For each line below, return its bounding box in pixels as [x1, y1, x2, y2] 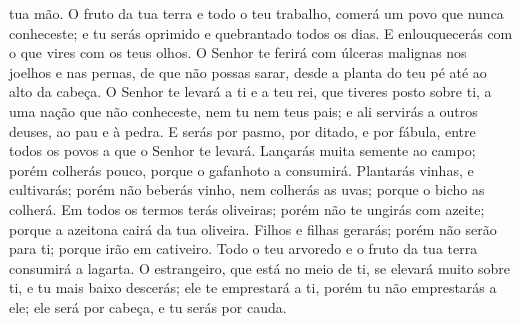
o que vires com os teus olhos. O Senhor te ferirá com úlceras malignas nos [9, 42, 467, 63]
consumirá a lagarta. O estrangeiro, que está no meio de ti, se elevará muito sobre [9, 257, 511, 278]
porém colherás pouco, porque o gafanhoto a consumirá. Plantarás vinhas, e [9, 159, 474, 180]
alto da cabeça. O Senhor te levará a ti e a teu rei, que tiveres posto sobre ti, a [9, 81, 492, 102]
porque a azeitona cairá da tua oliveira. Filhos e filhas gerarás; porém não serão [9, 218, 497, 239]
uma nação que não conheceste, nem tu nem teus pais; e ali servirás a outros [9, 100, 478, 121]
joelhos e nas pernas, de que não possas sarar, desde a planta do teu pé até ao [9, 61, 487, 82]
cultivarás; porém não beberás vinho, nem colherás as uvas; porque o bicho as [9, 179, 485, 200]
